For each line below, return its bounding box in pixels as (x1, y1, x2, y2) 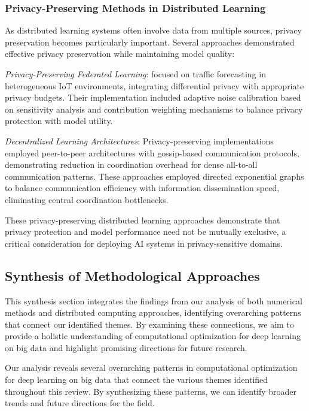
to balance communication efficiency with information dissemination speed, (5, 182, 280, 194)
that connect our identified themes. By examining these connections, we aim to (5, 318, 294, 330)
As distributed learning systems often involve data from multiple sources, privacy (5, 24, 302, 37)
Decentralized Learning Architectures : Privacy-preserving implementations (5, 134, 274, 147)
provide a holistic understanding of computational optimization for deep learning (5, 330, 301, 342)
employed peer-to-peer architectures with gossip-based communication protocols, (5, 146, 299, 159)
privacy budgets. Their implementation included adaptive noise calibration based (5, 91, 301, 104)
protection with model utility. (5, 114, 113, 127)
